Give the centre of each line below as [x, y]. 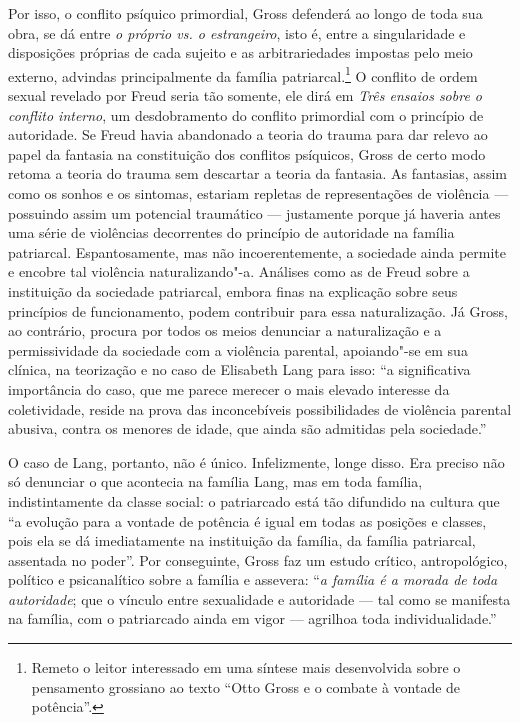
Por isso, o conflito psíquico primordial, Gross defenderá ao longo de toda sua [245, 13]
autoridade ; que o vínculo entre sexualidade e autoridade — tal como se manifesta [259, 598]
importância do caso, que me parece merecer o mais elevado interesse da [229, 388]
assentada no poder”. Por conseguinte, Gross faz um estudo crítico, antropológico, [258, 559]
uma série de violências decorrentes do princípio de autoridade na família [231, 232]
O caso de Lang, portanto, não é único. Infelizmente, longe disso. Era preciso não [256, 461]
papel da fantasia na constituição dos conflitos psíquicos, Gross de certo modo [247, 153]
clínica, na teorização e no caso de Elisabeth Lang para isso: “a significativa [239, 369]
